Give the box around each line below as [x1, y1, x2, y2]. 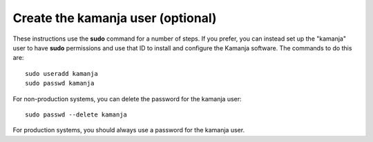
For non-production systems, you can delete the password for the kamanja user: [12, 94, 242, 103]
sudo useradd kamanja [25, 70, 98, 77]
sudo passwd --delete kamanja [25, 110, 128, 119]
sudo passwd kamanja [25, 79, 95, 88]
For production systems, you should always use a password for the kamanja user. [12, 126, 245, 134]
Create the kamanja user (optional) [12, 10, 217, 26]
